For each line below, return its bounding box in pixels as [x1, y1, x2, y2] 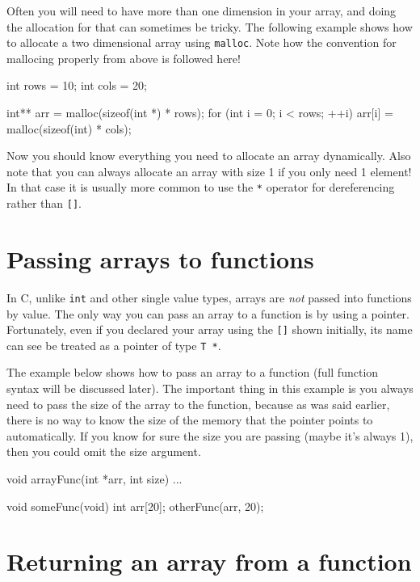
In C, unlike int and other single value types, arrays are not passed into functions [6, 289, 412, 306]
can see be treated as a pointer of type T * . [6, 336, 221, 353]
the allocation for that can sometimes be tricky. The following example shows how [6, 18, 413, 35]
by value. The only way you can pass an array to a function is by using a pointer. [6, 305, 409, 322]
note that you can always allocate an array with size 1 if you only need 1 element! [6, 162, 412, 179]
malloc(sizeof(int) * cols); [6, 120, 132, 137]
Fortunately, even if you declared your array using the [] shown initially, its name [6, 321, 413, 338]
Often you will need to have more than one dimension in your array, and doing [6, 2, 397, 19]
